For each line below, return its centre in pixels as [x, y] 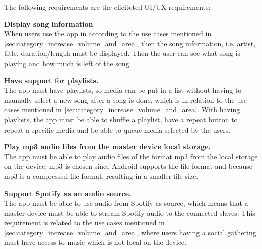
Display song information [49, 23]
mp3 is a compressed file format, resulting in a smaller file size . [101, 176]
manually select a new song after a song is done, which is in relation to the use [125, 100]
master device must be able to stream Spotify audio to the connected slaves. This [130, 212]
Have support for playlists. [51, 80]
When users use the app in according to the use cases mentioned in [108, 34]
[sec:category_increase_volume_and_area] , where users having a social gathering [130, 232]
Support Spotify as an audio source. [68, 193]
